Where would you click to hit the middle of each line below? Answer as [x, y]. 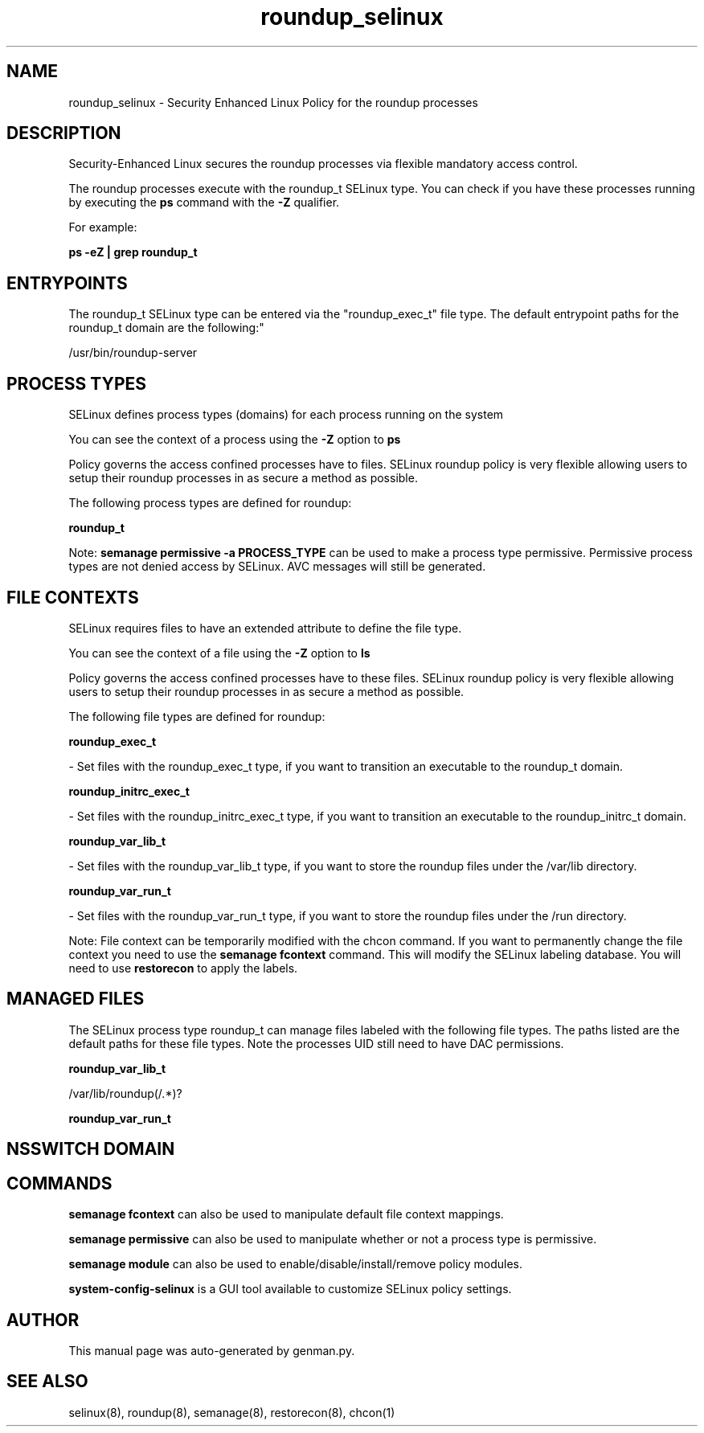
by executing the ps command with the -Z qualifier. [204, 203]
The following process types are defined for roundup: [210, 503]
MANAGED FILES [76, 999]
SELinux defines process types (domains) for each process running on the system [286, 415]
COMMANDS [59, 1183]
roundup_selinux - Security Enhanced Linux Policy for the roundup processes [273, 102]
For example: [103, 227]
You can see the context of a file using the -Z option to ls [219, 653]
